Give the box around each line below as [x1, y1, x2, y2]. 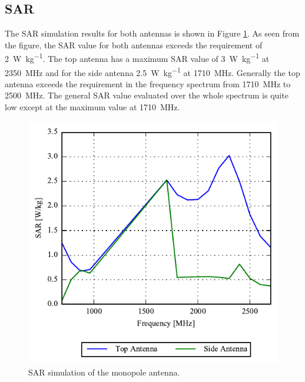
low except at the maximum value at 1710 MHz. [5, 101, 180, 113]
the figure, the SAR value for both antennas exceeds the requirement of [5, 38, 263, 51]
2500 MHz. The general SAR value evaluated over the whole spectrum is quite [5, 89, 289, 101]
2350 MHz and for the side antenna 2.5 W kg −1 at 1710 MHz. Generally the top [5, 64, 300, 78]
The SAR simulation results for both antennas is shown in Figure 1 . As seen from [5, 27, 300, 39]
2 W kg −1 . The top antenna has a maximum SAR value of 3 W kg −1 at [5, 51, 270, 65]
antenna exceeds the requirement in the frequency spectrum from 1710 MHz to [5, 77, 291, 90]
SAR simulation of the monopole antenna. [28, 366, 180, 378]
